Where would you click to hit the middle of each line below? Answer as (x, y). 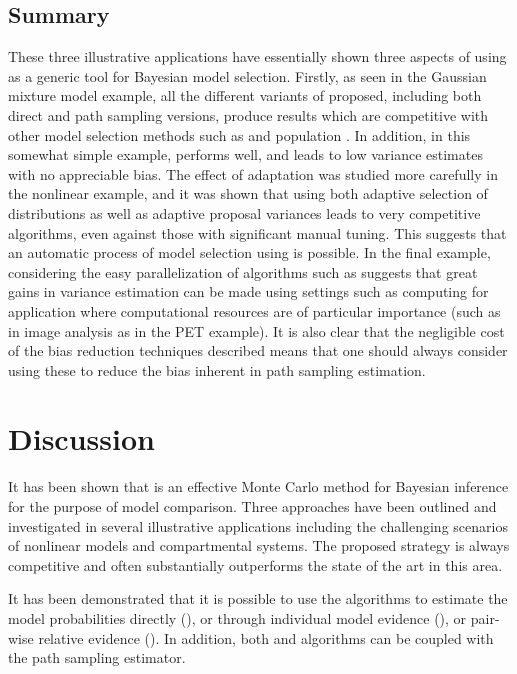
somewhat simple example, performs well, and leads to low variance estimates (245, 154)
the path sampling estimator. (97, 657)
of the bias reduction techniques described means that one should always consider (258, 350)
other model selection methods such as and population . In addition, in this (239, 134)
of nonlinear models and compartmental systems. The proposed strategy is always (259, 545)
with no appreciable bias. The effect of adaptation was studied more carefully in (253, 173)
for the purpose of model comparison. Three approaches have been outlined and (252, 506)
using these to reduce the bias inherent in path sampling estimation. (217, 369)
